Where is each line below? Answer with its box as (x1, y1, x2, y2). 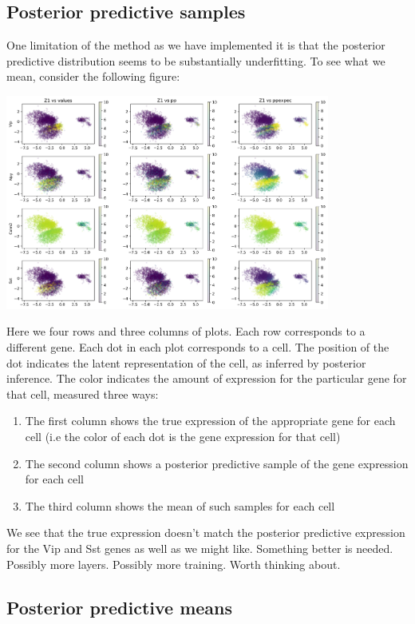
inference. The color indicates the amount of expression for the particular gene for (6, 370, 407, 387)
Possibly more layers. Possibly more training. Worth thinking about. (6, 555, 341, 572)
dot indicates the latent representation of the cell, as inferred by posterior (6, 354, 366, 371)
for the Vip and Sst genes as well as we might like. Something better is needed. (6, 539, 393, 556)
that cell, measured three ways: (6, 385, 159, 402)
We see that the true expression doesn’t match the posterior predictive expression (6, 524, 405, 541)
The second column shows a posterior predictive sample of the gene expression (25, 455, 409, 471)
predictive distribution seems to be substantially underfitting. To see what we (6, 52, 385, 69)
